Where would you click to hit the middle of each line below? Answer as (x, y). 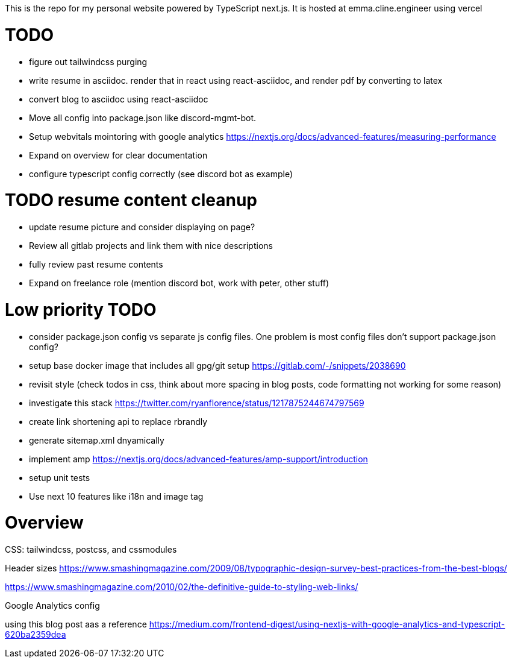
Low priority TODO (81, 310)
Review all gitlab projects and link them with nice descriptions (151, 246)
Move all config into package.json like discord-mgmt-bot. (143, 118)
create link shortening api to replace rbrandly (118, 421)
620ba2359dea (36, 634)
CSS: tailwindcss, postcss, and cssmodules (91, 549)
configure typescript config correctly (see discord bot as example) (161, 174)
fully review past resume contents (96, 264)
